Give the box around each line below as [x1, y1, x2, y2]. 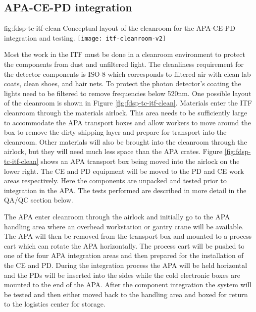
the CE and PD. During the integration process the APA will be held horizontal [4, 260, 247, 270]
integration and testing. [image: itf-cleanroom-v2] [4, 32, 166, 43]
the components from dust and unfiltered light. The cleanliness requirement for [4, 59, 244, 69]
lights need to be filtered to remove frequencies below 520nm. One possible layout [4, 88, 252, 98]
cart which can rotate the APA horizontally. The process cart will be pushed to [4, 240, 245, 251]
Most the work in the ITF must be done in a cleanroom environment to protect [4, 49, 245, 59]
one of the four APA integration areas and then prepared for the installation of [4, 250, 244, 260]
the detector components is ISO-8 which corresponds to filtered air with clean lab [4, 68, 251, 79]
